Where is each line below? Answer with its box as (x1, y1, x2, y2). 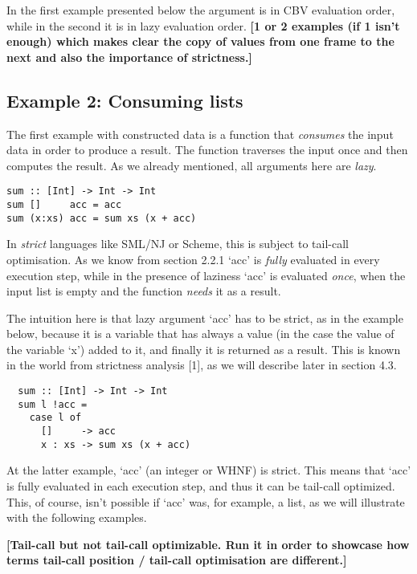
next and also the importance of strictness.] (6, 48, 252, 65)
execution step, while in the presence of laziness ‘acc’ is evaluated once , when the (6, 267, 406, 283)
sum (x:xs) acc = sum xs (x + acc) (6, 212, 197, 224)
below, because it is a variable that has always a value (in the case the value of (6, 325, 395, 342)
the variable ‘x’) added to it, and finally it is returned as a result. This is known (6, 340, 401, 357)
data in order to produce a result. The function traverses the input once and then (6, 141, 408, 158)
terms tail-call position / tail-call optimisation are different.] (6, 552, 347, 568)
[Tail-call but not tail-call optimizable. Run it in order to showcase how (6, 535, 410, 552)
